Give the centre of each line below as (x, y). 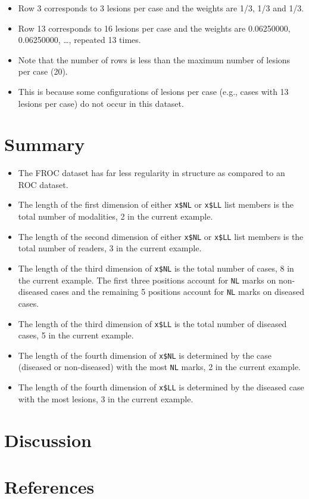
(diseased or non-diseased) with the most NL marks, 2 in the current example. (159, 367)
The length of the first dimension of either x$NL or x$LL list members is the (156, 204)
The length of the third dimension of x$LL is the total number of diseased (152, 323)
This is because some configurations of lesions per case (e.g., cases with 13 (153, 91)
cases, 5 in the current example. (76, 335)
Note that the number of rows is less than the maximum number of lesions (154, 59)
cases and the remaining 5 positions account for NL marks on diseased (178, 292)
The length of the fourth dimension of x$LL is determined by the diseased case (161, 387)
